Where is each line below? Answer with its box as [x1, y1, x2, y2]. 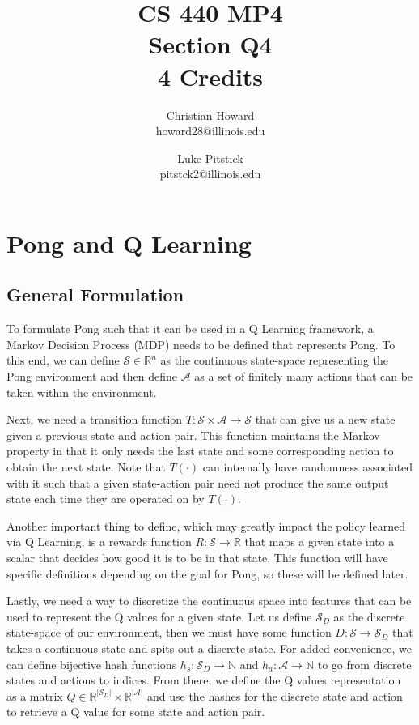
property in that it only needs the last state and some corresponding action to [6, 442, 394, 459]
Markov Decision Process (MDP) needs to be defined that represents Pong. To [6, 335, 396, 352]
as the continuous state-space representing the [160, 352, 389, 369]
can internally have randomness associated [202, 458, 413, 476]
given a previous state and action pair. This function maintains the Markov [6, 426, 380, 443]
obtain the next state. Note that [6, 458, 166, 476]
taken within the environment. [6, 383, 157, 400]
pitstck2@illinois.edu [159, 165, 261, 182]
